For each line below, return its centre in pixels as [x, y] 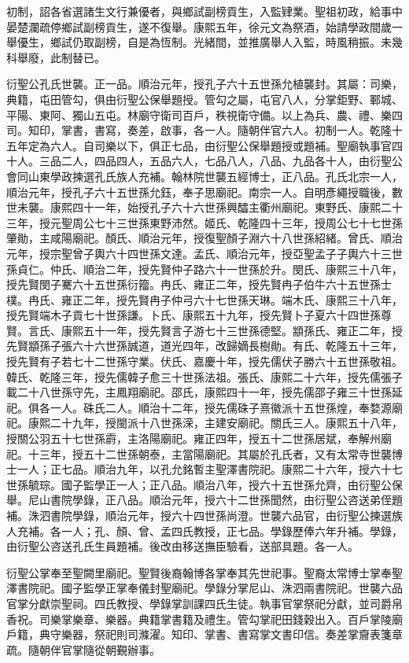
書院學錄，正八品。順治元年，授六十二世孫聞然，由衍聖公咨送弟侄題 [226, 500]
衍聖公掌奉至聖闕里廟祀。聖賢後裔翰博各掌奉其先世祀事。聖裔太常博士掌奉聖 [204, 572]
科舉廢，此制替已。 [56, 57]
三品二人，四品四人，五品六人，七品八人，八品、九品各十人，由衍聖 [215, 161]
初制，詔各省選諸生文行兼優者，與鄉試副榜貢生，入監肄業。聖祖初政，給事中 [204, 11]
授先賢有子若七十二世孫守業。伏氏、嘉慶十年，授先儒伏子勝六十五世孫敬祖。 [204, 361]
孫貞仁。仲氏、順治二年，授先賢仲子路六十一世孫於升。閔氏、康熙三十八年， [204, 269]
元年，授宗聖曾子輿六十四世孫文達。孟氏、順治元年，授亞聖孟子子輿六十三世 [204, 253]
